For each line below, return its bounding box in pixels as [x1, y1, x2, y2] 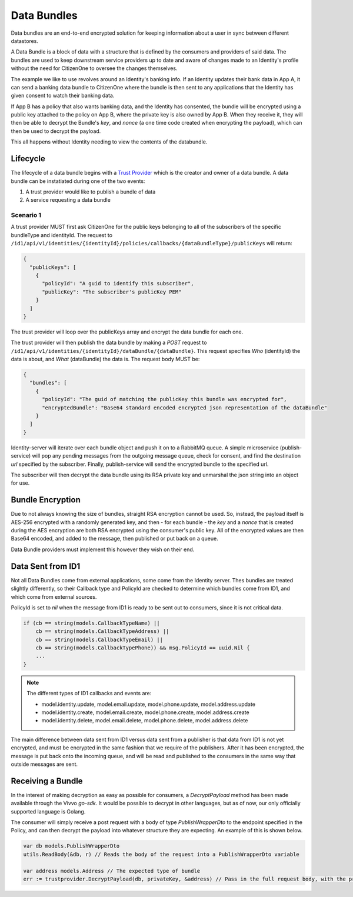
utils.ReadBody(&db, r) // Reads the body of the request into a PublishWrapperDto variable [23, 851, 299, 858]
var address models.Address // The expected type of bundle [23, 868, 201, 874]
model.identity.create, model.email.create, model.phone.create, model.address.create [41, 709, 249, 716]
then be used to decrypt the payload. [11, 127, 101, 135]
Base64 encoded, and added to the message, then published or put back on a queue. [11, 535, 219, 542]
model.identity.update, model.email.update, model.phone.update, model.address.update [41, 701, 256, 708]
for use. [11, 479, 30, 486]
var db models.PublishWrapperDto [23, 843, 120, 849]
